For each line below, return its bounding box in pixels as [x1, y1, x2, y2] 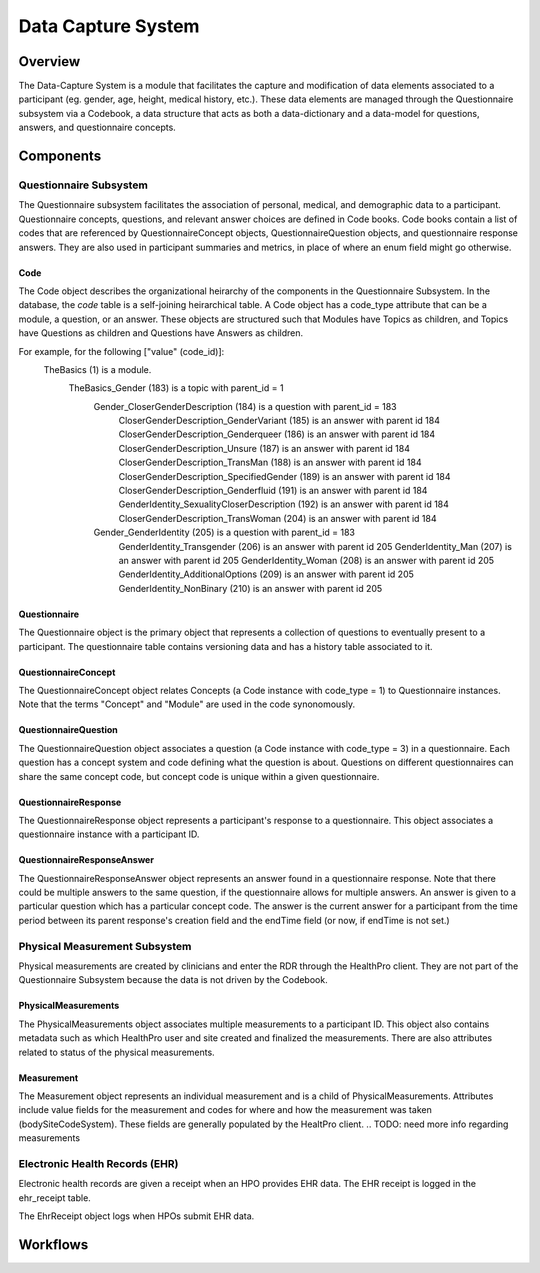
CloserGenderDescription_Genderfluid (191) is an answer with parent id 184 [118, 485, 428, 497]
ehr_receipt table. [18, 1191, 92, 1204]
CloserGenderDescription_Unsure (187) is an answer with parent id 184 [118, 442, 410, 454]
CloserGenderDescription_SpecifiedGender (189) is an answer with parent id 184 [118, 470, 451, 482]
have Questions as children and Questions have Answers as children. [18, 327, 304, 339]
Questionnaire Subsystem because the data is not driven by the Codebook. [18, 974, 329, 986]
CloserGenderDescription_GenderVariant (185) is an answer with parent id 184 [118, 415, 440, 427]
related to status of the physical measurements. [18, 1046, 215, 1058]
